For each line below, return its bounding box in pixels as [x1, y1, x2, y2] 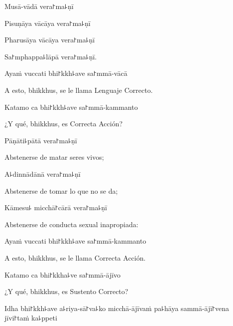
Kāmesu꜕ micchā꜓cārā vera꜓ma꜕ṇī [4, 202, 107, 213]
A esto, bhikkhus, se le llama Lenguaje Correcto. [4, 84, 153, 95]
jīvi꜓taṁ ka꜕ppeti [4, 313, 57, 323]
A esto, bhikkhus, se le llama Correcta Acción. [4, 252, 146, 263]
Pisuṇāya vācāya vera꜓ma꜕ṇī [4, 17, 91, 28]
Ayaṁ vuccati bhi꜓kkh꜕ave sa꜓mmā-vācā [4, 68, 127, 78]
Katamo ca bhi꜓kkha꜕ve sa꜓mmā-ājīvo [4, 269, 121, 280]
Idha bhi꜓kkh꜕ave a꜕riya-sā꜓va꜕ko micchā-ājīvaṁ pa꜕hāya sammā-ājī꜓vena [4, 303, 230, 313]
